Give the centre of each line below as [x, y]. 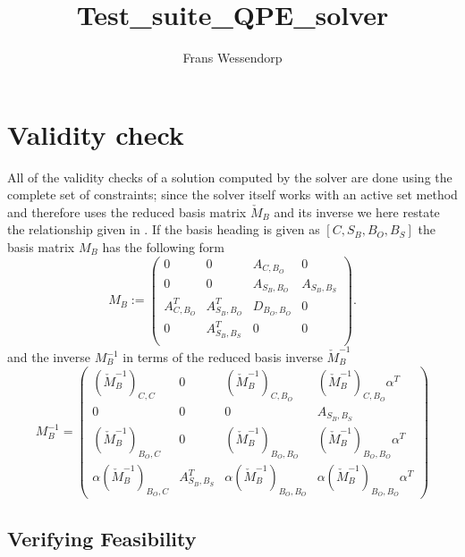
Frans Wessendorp [232, 58]
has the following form [164, 247]
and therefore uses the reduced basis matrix [127, 211]
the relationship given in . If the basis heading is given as [164, 229]
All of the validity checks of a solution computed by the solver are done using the [230, 177]
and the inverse [49, 357]
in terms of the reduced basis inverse [223, 357]
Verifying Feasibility [102, 538]
